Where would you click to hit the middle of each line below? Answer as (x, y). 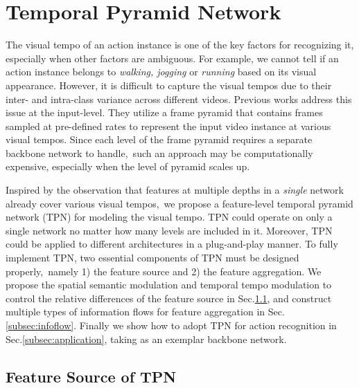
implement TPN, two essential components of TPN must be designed (152, 258)
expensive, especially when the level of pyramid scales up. (128, 166)
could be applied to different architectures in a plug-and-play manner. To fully (172, 244)
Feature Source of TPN (91, 376)
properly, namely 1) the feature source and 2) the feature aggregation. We (164, 271)
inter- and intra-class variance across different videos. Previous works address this (179, 99)
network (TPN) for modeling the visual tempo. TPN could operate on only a (169, 217)
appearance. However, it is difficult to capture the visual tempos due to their (169, 85)
